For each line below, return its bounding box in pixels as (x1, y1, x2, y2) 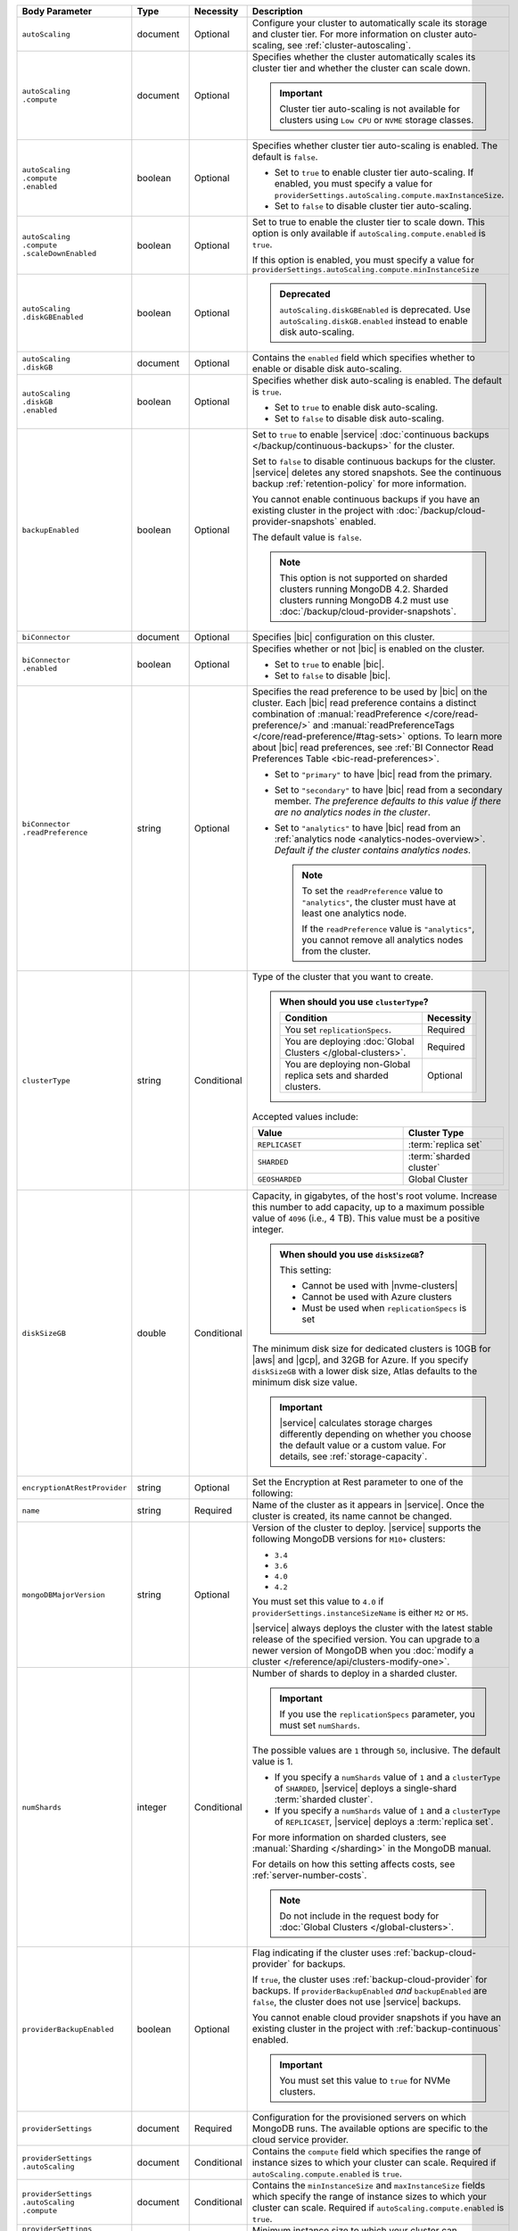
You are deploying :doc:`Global (284, 1035, 415, 1048)
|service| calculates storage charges (279, 1417, 432, 1429)
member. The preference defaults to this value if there (274, 795, 502, 807)
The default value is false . (251, 531, 363, 543)
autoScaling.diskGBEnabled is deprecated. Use (279, 303, 471, 316)
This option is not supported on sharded (279, 572, 448, 584)
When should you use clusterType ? (279, 996, 429, 1008)
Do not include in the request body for (279, 1910, 440, 1922)
